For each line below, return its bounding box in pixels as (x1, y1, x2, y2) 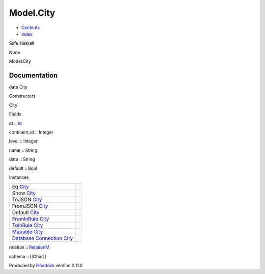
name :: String (9, 147, 38, 153)
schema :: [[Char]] (9, 253, 46, 259)
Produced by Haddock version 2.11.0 (9, 263, 83, 269)
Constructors (9, 93, 36, 99)
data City (9, 84, 28, 90)
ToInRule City (12, 222, 43, 229)
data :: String (9, 156, 35, 162)
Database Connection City (12, 235, 73, 242)
